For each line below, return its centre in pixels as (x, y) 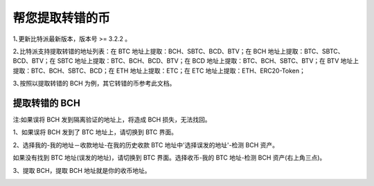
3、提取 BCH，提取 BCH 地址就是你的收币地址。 (82, 170)
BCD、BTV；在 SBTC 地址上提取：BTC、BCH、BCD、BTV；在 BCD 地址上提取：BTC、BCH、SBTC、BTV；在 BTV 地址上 (186, 61)
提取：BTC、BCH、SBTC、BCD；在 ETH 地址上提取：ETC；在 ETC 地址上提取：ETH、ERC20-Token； (159, 71)
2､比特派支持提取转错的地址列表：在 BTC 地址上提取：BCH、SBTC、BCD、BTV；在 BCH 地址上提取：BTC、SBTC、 (178, 51)
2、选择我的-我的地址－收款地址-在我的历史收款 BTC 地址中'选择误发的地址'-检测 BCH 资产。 (146, 145)
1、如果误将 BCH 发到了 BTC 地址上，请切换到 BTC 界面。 (95, 132)
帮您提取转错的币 (62, 18)
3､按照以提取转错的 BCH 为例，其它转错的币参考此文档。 (94, 84)
